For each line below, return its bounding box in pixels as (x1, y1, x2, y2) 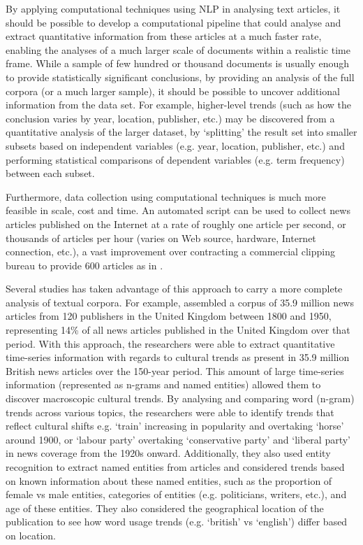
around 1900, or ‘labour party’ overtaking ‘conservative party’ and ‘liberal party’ (6, 432, 351, 446)
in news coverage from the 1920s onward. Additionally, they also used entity (6, 446, 331, 460)
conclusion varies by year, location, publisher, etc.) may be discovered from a (6, 111, 335, 125)
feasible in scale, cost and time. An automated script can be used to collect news (6, 203, 350, 218)
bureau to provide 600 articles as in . (6, 257, 163, 272)
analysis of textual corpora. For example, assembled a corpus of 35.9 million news (6, 295, 354, 309)
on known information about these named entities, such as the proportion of (6, 473, 332, 488)
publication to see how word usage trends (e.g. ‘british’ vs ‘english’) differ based (6, 514, 348, 529)
